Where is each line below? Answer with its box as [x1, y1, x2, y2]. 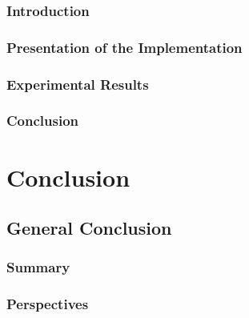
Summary [6, 257, 70, 277]
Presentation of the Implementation [6, 37, 243, 57]
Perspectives [6, 294, 89, 314]
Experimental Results [6, 74, 149, 94]
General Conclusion [6, 215, 172, 240]
